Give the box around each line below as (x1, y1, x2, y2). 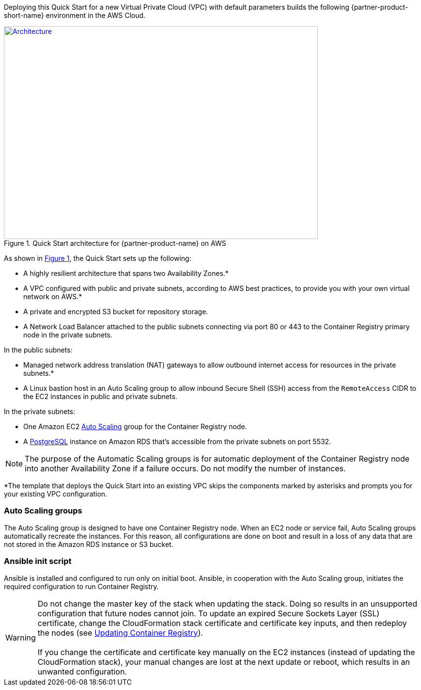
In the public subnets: (4, 346, 73, 354)
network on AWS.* (23, 292, 82, 301)
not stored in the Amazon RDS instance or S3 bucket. (4, 540, 173, 548)
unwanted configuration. (37, 666, 127, 676)
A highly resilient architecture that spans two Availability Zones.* (23, 269, 229, 277)
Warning (5, 632, 36, 642)
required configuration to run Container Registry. (4, 582, 159, 591)
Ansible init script (4, 556, 72, 566)
